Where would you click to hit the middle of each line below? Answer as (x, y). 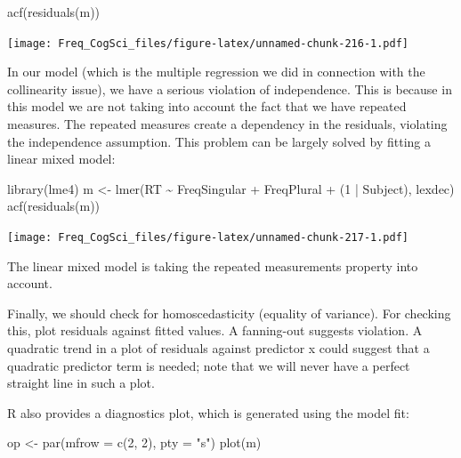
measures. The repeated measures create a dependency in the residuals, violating (227, 124)
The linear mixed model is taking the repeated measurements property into (213, 265)
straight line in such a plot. (81, 383)
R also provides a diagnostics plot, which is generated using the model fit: (208, 412)
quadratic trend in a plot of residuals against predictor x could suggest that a (218, 348)
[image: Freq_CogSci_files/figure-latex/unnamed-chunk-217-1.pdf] (208, 237)
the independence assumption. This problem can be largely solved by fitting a (219, 141)
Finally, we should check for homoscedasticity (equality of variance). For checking (229, 313)
